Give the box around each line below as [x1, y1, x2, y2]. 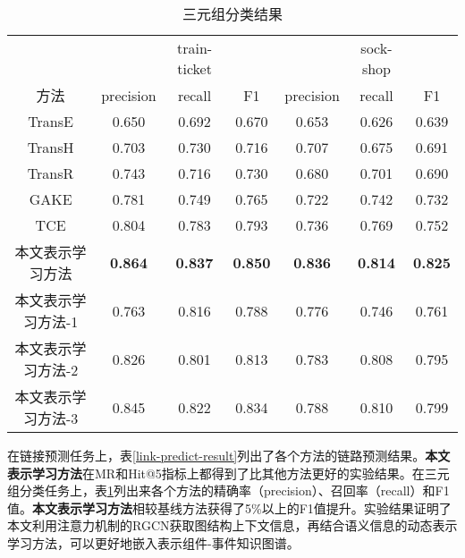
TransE [28, 111, 73, 131]
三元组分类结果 [182, 4, 283, 24]
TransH [27, 137, 74, 157]
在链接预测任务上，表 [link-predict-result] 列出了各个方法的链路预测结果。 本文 [7, 446, 451, 464]
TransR [27, 163, 74, 183]
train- [176, 38, 213, 58]
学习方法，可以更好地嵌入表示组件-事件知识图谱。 [7, 533, 300, 552]
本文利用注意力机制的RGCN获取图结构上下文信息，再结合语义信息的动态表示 [7, 516, 458, 535]
